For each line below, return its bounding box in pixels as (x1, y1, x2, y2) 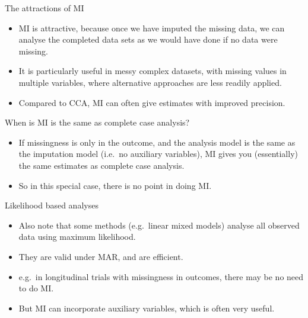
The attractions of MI (5, 2, 84, 14)
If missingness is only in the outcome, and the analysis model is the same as (18, 136, 296, 148)
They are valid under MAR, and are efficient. (18, 250, 183, 262)
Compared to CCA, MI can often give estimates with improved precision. (18, 96, 285, 108)
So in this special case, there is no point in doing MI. (18, 179, 212, 191)
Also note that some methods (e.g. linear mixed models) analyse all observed (18, 219, 300, 231)
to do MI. (18, 282, 54, 294)
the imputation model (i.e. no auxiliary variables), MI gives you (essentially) (18, 147, 298, 160)
